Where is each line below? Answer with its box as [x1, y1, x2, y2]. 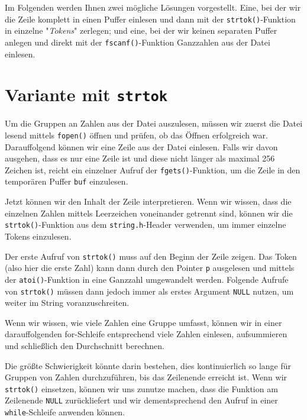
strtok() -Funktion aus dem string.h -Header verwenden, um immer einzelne [5, 218, 286, 231]
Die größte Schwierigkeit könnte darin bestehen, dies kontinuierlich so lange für [5, 359, 292, 371]
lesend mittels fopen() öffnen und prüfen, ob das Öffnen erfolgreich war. [5, 128, 268, 141]
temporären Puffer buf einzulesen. [5, 175, 128, 188]
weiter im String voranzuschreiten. [5, 296, 130, 309]
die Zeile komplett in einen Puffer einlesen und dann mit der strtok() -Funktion [5, 12, 296, 25]
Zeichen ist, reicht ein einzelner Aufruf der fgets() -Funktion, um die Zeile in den [5, 163, 300, 176]
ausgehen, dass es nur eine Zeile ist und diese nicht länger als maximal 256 [5, 152, 275, 164]
